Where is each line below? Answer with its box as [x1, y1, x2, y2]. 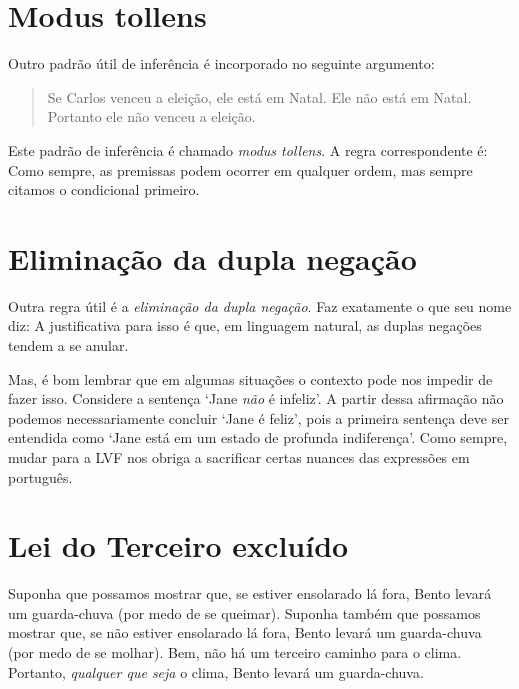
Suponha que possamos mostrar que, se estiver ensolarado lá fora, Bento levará [8, 583, 492, 604]
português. [8, 466, 73, 487]
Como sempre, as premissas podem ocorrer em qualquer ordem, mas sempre [8, 159, 473, 180]
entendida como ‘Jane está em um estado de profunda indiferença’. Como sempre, [8, 427, 508, 448]
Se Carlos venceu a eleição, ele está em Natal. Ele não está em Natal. [47, 86, 472, 107]
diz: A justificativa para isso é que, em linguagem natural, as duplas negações [8, 315, 482, 336]
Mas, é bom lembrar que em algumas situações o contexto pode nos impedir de [8, 368, 493, 389]
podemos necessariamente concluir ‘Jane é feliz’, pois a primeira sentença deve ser [8, 407, 509, 428]
